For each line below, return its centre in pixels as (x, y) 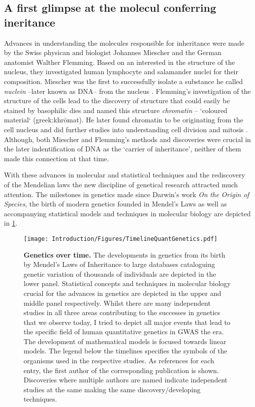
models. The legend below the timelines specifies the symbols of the (126, 351)
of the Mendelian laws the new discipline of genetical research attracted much (121, 184)
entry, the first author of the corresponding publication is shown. (121, 370)
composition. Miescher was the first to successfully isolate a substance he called (124, 81)
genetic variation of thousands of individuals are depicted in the (120, 274)
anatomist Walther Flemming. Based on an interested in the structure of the (120, 62)
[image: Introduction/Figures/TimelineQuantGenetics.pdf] (121, 239)
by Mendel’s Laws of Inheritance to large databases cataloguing (119, 264)
